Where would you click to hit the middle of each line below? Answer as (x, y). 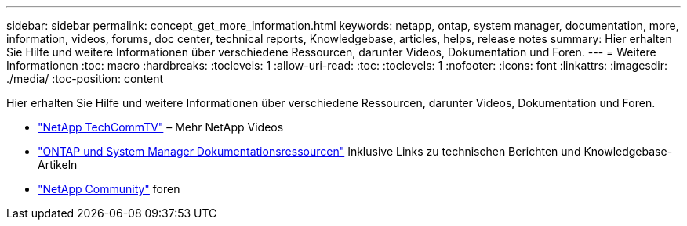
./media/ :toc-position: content (85, 79)
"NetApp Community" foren (109, 189)
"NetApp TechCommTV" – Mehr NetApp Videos (161, 127)
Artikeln (58, 165)
